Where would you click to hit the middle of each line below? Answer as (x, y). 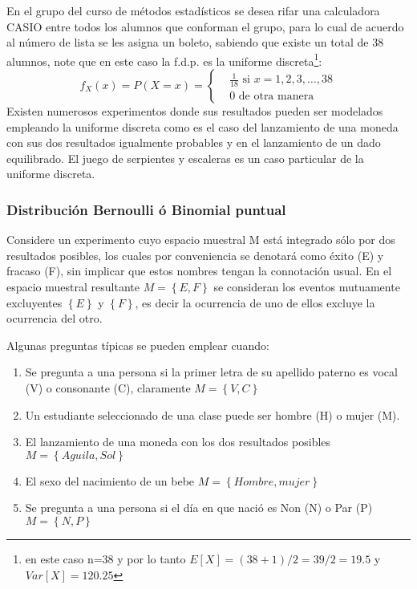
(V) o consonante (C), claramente (108, 387)
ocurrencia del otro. (55, 318)
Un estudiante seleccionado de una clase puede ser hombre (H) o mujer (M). (213, 414)
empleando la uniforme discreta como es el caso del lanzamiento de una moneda (202, 126)
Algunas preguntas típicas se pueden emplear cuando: (138, 345)
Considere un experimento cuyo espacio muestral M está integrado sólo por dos (201, 240)
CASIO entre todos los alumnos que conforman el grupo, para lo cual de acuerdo (205, 26)
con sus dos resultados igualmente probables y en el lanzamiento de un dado (194, 142)
